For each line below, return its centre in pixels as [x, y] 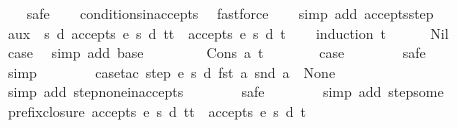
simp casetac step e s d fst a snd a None [171, 71]
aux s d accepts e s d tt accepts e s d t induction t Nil [228, 32]
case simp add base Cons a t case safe [216, 52]
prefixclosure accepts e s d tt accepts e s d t [156, 110]
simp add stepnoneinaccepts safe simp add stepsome [225, 91]
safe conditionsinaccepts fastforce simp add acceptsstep [230, 13]
